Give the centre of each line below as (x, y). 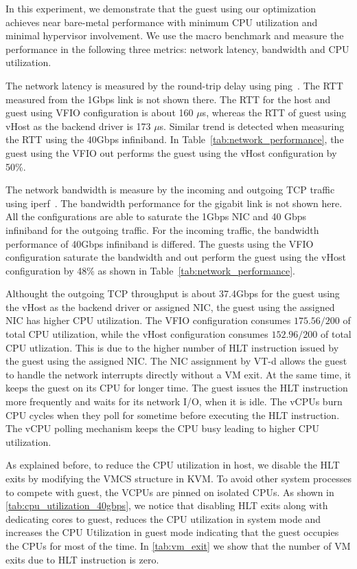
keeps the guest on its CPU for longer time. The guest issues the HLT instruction (177, 388)
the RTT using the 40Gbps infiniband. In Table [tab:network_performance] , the (175, 139)
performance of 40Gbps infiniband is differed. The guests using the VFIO (160, 243)
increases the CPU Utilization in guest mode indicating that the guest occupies (172, 532)
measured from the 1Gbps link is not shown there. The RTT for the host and (168, 99)
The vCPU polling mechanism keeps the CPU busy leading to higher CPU (163, 428)
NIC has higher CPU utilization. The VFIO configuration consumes (148, 320)
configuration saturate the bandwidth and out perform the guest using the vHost (176, 257)
